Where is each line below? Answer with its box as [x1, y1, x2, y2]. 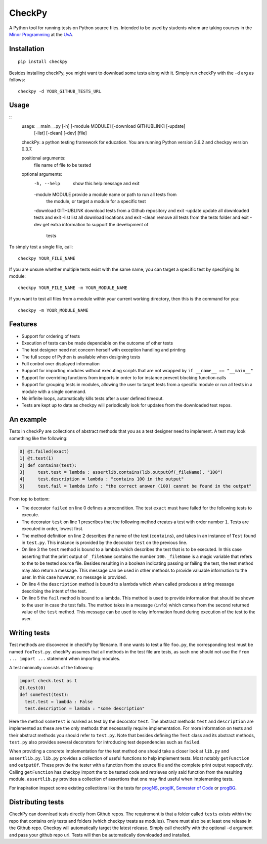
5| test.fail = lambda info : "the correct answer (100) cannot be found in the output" [19, 483, 252, 489]
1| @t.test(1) [19, 455, 54, 461]
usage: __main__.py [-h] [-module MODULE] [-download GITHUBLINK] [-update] [21, 123, 185, 129]
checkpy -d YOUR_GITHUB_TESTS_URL [18, 88, 101, 94]
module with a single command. [21, 389, 87, 395]
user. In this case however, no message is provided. [21, 574, 127, 580]
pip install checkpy [18, 59, 68, 64]
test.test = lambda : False [25, 698, 93, 704]
